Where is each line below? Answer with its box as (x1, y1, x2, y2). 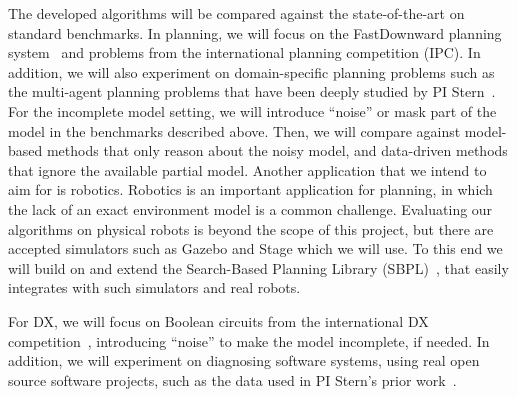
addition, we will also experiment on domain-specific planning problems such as (8, 61, 495, 82)
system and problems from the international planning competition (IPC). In (8, 42, 481, 63)
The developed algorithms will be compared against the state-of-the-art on (8, 3, 465, 23)
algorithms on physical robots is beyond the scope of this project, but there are (8, 218, 494, 239)
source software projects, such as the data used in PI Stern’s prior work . (8, 369, 457, 390)
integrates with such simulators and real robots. (8, 277, 301, 298)
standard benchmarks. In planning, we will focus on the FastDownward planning (8, 22, 502, 43)
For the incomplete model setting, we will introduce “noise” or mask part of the (8, 100, 497, 121)
